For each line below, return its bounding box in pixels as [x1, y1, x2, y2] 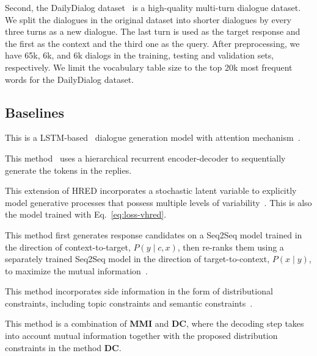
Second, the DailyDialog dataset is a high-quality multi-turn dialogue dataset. [5, 1, 301, 13]
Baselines [5, 102, 64, 121]
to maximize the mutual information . [5, 264, 148, 277]
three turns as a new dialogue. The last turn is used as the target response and [5, 25, 301, 38]
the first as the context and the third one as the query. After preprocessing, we [5, 37, 300, 49]
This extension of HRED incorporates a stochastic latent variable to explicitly [5, 184, 297, 197]
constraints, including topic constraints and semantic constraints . [5, 296, 253, 309]
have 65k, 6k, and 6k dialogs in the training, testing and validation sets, [5, 49, 274, 62]
